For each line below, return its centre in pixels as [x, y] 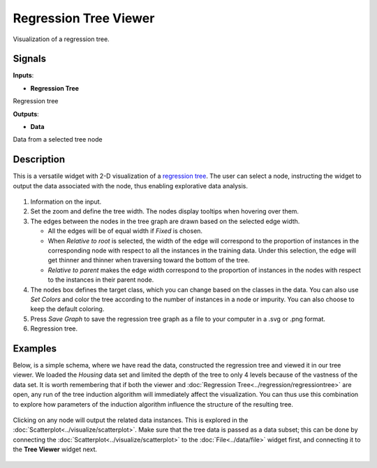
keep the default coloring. [67, 309]
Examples [35, 348]
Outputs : [26, 114]
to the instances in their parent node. [101, 280]
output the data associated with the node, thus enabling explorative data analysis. [130, 186]
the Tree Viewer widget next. [55, 449]
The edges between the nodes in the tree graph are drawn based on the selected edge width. [165, 221]
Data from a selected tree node [58, 139]
